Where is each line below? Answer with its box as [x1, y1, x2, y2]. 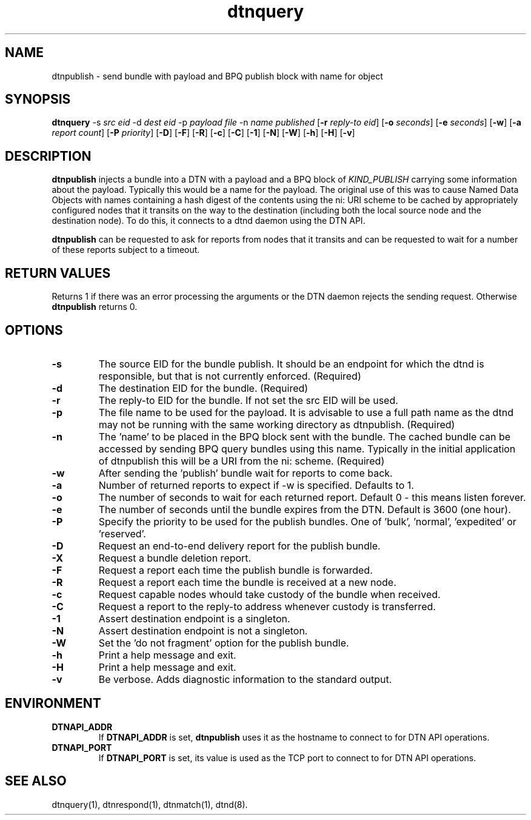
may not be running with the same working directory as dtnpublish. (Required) [98, 418, 455, 431]
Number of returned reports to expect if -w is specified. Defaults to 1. [98, 479, 414, 491]
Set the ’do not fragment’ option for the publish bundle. [98, 636, 349, 649]
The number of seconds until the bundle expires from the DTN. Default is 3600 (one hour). [98, 503, 511, 516]
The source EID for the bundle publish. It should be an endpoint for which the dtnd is [98, 357, 484, 370]
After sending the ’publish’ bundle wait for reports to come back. [98, 466, 393, 479]
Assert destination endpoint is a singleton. [98, 612, 290, 625]
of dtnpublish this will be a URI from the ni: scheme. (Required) [98, 454, 385, 467]
